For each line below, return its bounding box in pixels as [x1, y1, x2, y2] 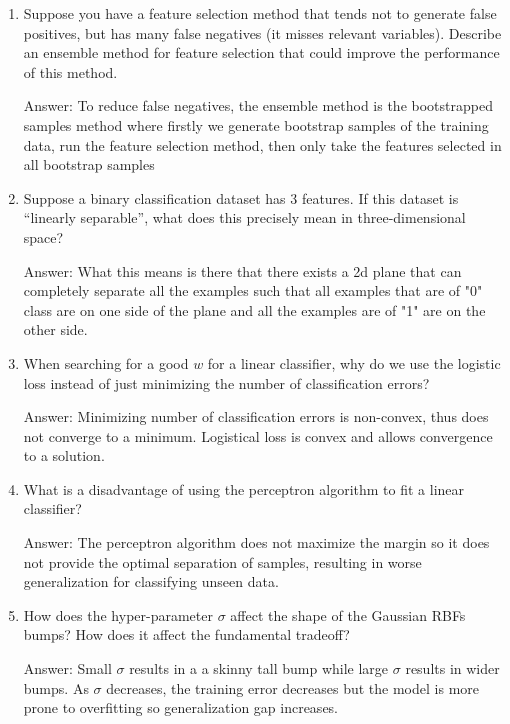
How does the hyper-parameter [23, 604, 213, 625]
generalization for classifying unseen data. [23, 571, 279, 592]
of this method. [23, 61, 118, 82]
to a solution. [23, 445, 105, 466]
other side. [23, 319, 88, 340]
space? [23, 226, 64, 247]
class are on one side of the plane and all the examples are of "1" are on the [23, 299, 486, 320]
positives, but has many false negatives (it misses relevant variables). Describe [23, 22, 502, 43]
